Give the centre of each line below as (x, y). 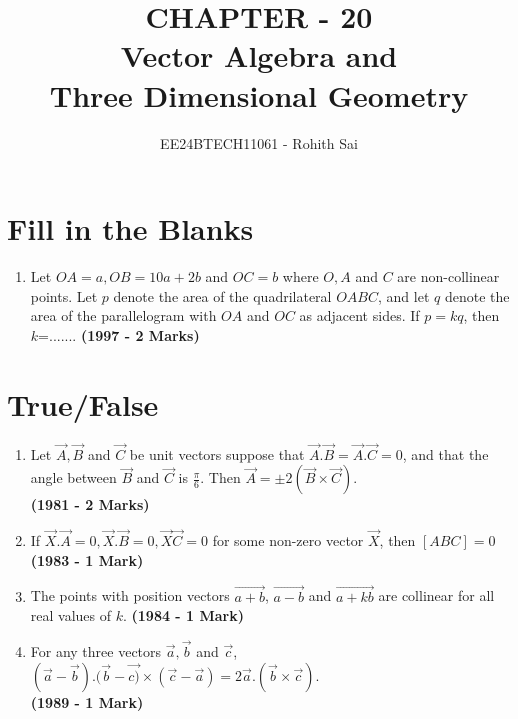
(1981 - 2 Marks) (90, 504)
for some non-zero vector (288, 540)
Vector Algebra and (259, 55)
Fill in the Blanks (130, 228)
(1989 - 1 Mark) (87, 701)
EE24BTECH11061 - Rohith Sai (259, 142)
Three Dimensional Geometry (259, 94)
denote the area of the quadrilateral (222, 295)
